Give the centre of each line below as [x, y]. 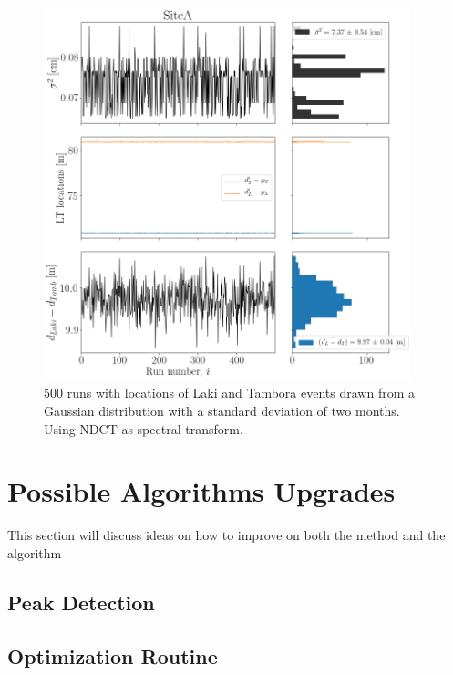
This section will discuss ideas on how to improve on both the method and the [226, 535]
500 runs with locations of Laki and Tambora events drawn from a [229, 393]
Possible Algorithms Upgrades [201, 491]
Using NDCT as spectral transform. [144, 428]
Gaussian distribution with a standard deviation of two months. [222, 410]
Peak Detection [81, 602]
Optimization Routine [113, 655]
